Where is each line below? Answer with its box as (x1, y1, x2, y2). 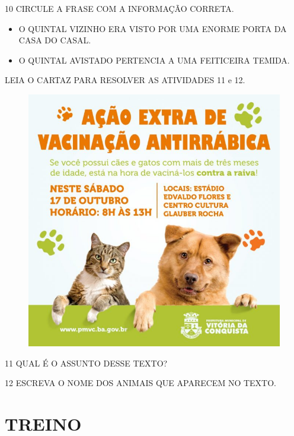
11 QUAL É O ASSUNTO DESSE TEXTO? (5, 356, 168, 369)
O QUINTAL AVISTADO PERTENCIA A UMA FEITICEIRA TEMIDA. (18, 53, 290, 66)
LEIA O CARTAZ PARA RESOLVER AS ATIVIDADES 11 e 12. (5, 74, 245, 86)
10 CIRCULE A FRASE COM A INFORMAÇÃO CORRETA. (5, 2, 234, 14)
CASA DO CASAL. (18, 34, 91, 46)
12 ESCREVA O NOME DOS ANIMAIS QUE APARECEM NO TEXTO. (5, 377, 276, 389)
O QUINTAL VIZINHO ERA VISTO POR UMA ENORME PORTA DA (18, 22, 287, 34)
